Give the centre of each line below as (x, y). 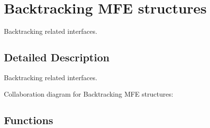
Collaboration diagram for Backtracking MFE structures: (89, 93)
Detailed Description (57, 57)
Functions (29, 120)
